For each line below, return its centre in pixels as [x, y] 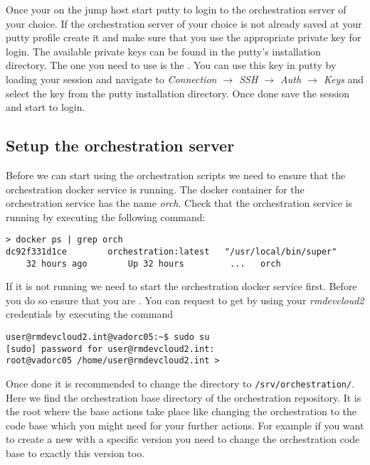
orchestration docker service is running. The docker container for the [155, 189]
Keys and [344, 79]
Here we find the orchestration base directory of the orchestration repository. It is [184, 397]
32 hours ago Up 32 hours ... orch [153, 263]
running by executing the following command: [106, 217]
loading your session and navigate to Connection [111, 79]
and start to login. [46, 107]
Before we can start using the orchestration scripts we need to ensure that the [176, 175]
